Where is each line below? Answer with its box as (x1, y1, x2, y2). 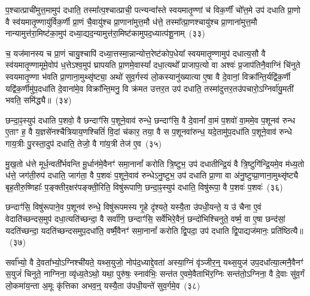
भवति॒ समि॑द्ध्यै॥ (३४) (5, 94, 72, 106)
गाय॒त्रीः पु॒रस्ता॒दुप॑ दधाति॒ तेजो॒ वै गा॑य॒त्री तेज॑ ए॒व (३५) (5, 137, 162, 149)
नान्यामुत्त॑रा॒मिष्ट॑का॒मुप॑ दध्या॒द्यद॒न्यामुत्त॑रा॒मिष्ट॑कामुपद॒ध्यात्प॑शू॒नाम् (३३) (5, 27, 205, 39)
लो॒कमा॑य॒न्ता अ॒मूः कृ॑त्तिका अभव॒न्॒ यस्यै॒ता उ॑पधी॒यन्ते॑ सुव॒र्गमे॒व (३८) (5, 279, 200, 291)
